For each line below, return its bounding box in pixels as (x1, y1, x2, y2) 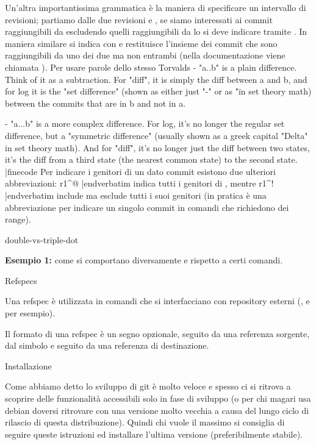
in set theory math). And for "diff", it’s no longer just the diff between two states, (5, 141, 310, 154)
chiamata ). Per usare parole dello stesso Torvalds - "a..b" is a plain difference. (5, 60, 297, 73)
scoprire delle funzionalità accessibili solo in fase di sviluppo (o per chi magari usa (5, 392, 311, 405)
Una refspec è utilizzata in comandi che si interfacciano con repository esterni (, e (5, 294, 310, 307)
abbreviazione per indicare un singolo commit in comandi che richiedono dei (5, 201, 289, 213)
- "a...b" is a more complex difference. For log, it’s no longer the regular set (5, 117, 285, 130)
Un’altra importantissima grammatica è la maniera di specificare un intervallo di (5, 1, 306, 13)
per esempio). (5, 307, 56, 319)
